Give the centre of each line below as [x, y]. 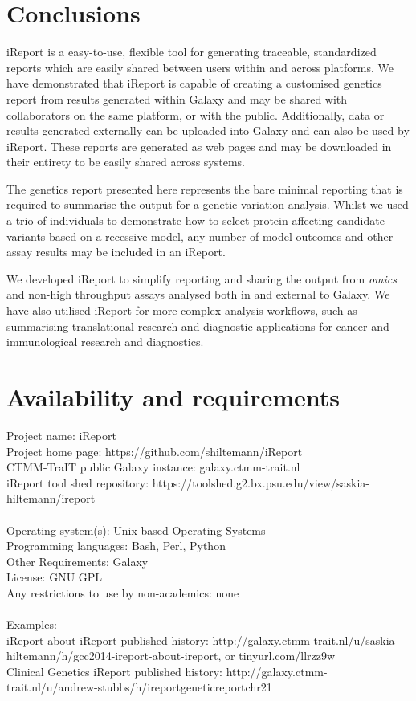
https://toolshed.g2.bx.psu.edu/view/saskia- [261, 482]
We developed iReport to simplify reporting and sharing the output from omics [202, 278]
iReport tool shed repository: [78, 482]
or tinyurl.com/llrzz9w [280, 656]
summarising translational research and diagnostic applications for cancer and [198, 326]
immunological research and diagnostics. [105, 342]
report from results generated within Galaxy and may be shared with [177, 98]
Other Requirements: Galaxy [77, 561]
